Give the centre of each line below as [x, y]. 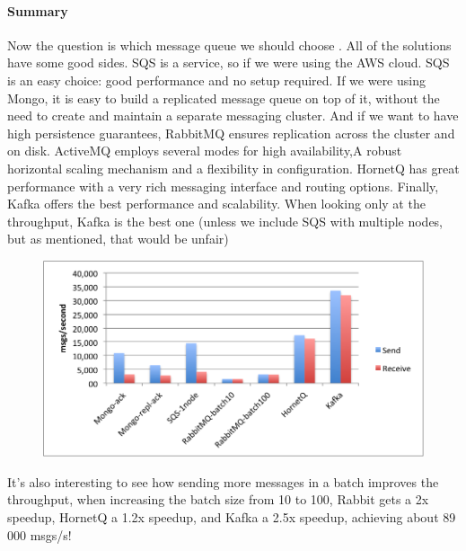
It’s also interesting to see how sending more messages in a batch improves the [223, 481]
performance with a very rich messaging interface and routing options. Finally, [223, 186]
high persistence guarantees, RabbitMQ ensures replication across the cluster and [231, 133]
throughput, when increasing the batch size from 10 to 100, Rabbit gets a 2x [218, 499]
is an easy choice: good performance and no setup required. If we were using [216, 80]
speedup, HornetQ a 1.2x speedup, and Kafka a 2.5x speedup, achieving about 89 [232, 516]
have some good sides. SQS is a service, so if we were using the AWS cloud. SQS [229, 62]
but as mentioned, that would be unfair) [118, 239]
